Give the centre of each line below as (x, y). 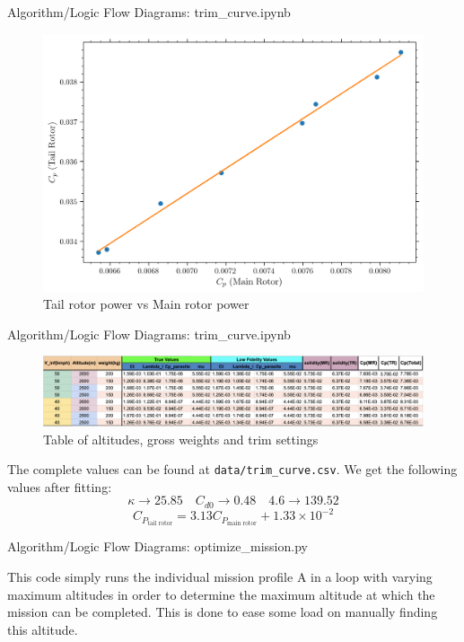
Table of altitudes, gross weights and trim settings (181, 439)
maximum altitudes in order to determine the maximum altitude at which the (221, 594)
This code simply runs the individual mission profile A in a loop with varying (220, 577)
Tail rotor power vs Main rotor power (146, 304)
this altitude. (43, 629)
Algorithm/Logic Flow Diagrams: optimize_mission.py (158, 546)
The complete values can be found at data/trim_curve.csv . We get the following (232, 469)
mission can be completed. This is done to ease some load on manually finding (223, 612)
